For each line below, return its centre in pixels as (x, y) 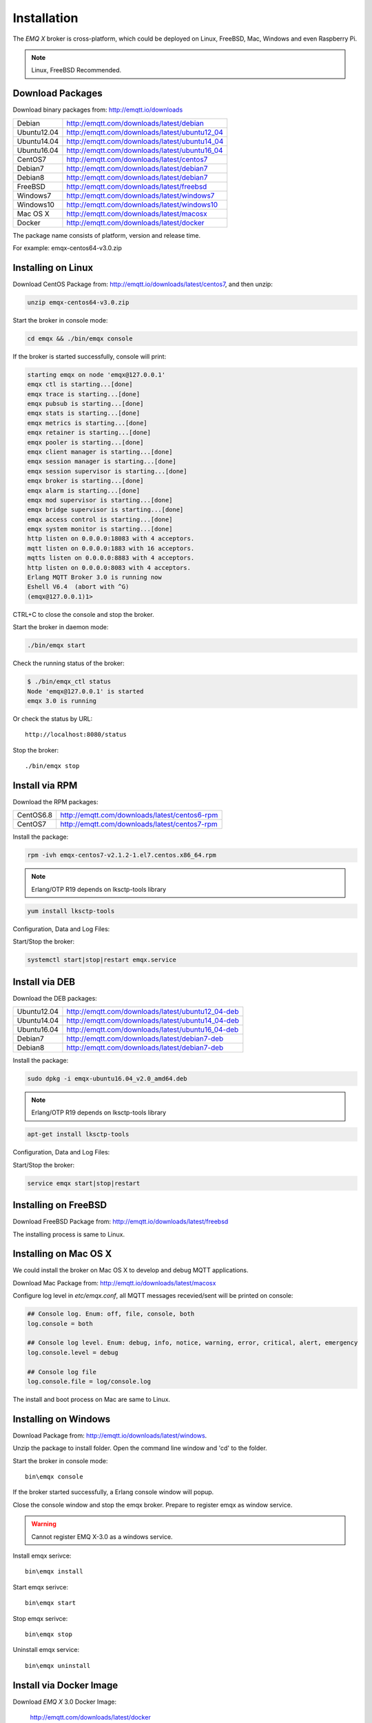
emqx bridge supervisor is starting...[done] (105, 510)
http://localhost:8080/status (76, 735)
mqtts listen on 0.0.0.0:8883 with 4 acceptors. (111, 558)
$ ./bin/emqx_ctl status (69, 682)
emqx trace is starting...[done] (84, 394)
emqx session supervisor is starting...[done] (107, 471)
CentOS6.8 (35, 815)
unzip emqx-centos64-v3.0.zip (78, 302)
